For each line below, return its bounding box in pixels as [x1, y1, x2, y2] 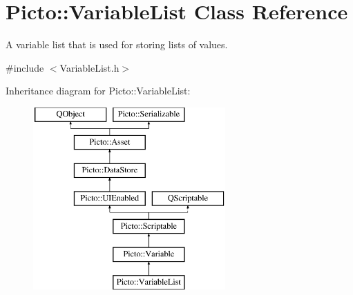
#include [6, 60, 44, 74]
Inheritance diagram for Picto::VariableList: [6, 83, 191, 98]
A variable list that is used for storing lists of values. [6, 37, 228, 52]
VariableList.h [59, 60, 120, 74]
